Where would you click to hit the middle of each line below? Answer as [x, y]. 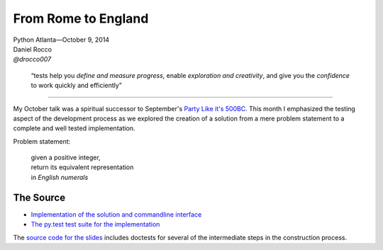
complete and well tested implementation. [74, 128]
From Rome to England [81, 18]
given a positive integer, [66, 158]
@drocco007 [32, 59]
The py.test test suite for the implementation [95, 225]
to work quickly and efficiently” [76, 86]
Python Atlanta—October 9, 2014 [61, 40]
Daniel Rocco [33, 49]
